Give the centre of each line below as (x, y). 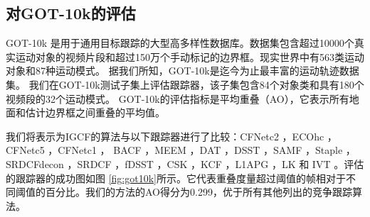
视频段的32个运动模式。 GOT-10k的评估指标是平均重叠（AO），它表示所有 (178, 98)
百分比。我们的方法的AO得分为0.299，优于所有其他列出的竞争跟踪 (199, 192)
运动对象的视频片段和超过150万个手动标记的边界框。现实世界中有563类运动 (190, 56)
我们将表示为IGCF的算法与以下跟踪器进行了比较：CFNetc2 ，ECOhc (165, 136)
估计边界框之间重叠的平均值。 (95, 112)
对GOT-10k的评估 (71, 13)
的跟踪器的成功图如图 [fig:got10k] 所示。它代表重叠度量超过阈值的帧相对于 (176, 178)
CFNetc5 (25, 150)
